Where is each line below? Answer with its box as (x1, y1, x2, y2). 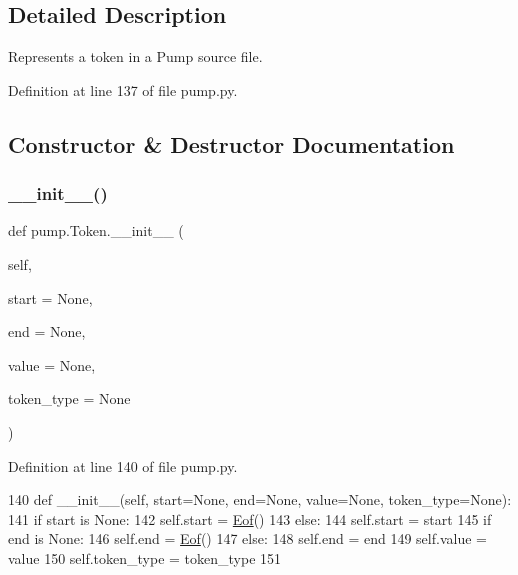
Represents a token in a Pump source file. (8, 46, 263, 67)
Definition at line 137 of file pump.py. (8, 79, 238, 100)
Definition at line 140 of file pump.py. (8, 455, 238, 476)
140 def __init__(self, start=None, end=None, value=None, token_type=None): (8, 489, 512, 510)
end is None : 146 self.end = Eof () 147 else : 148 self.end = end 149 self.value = (8, 528, 487, 549)
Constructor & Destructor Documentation (8, 128, 455, 159)
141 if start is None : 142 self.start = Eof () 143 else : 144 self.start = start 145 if (8, 508, 492, 529)
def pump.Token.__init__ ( (8, 220, 184, 241)
